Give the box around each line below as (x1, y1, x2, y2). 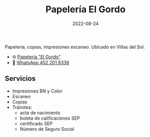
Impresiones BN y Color (12, 88, 62, 94)
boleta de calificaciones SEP (19, 115, 80, 121)
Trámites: (12, 104, 32, 110)
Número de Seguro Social (19, 126, 75, 132)
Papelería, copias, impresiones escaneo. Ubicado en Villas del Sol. (5, 43, 145, 50)
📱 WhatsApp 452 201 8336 (12, 59, 70, 65)
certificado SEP (19, 120, 53, 126)
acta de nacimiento (19, 109, 61, 116)
